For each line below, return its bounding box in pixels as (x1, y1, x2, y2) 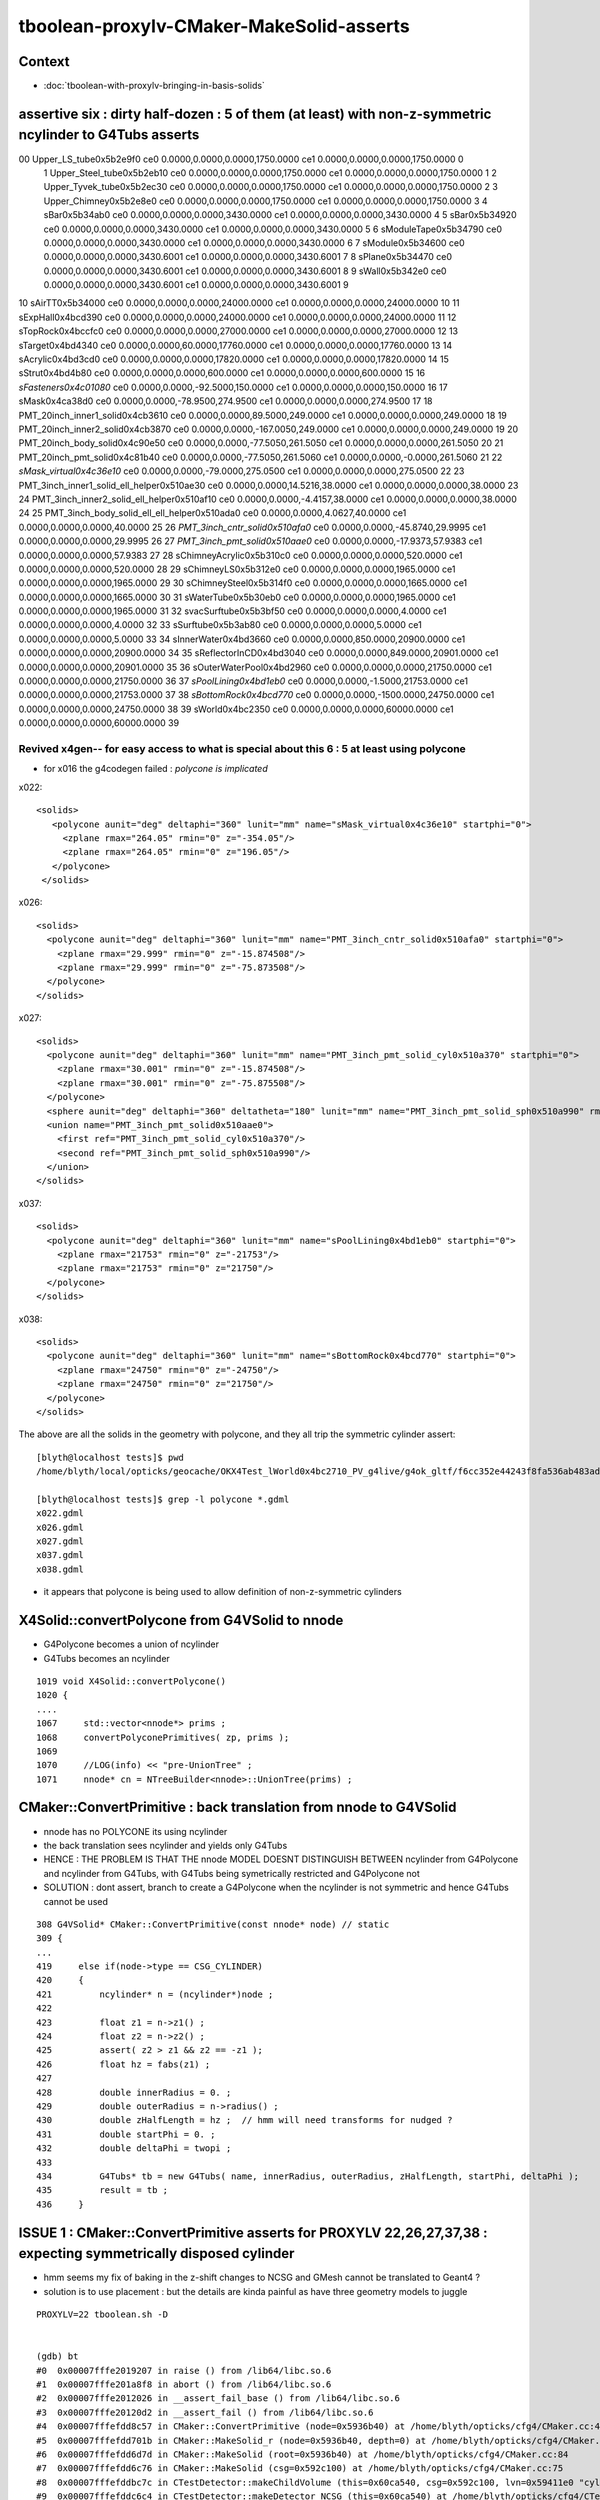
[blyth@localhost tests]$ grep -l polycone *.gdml (36, 1493, 290, 1505)
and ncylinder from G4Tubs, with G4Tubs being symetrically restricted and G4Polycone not (43, 1867, 420, 1879)
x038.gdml (36, 1563, 84, 1575)
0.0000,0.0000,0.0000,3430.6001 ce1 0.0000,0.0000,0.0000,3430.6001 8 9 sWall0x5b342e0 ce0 (43, 265, 447, 277)
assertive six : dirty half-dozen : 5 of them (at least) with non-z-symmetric (18, 105, 492, 122)
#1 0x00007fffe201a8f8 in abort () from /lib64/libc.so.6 (36, 2378, 332, 2390)
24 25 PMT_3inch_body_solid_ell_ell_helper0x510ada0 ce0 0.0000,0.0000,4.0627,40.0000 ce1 (18, 507, 407, 519)
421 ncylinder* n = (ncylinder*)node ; (36, 1988, 274, 2000)
